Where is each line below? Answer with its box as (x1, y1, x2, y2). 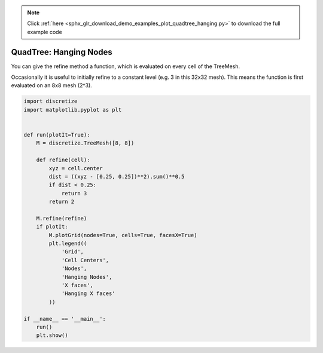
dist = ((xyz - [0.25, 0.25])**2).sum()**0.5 (48, 173, 185, 180)
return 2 (48, 198, 75, 205)
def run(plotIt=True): (23, 131, 90, 139)
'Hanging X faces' (61, 290, 116, 297)
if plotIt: (36, 223, 68, 230)
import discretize (23, 98, 78, 105)
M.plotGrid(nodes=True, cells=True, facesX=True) (48, 232, 197, 238)
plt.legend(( (48, 240, 87, 247)
